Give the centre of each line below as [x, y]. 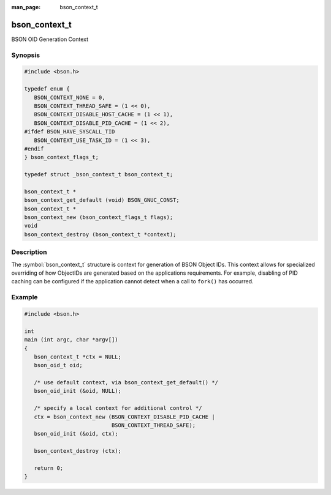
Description [29, 252]
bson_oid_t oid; [58, 365]
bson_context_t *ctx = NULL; [78, 357]
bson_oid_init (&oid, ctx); [76, 434]
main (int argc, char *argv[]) [71, 340]
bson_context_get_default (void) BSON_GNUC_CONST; [102, 200]
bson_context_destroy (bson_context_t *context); [100, 234]
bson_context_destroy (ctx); [78, 451]
